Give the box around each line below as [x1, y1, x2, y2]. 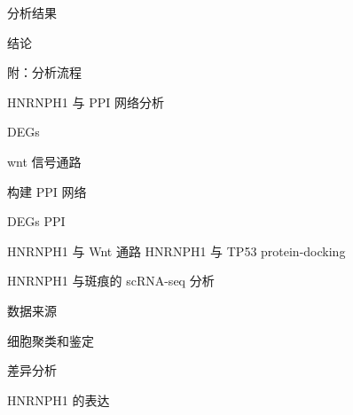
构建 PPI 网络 [7, 182, 87, 200]
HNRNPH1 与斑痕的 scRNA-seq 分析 [7, 271, 215, 290]
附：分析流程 [7, 63, 82, 82]
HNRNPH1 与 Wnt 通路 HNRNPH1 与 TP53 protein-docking [7, 241, 346, 260]
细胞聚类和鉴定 [7, 331, 94, 349]
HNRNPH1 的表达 [7, 390, 110, 409]
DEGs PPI [7, 212, 66, 231]
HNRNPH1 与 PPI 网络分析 [7, 92, 164, 111]
